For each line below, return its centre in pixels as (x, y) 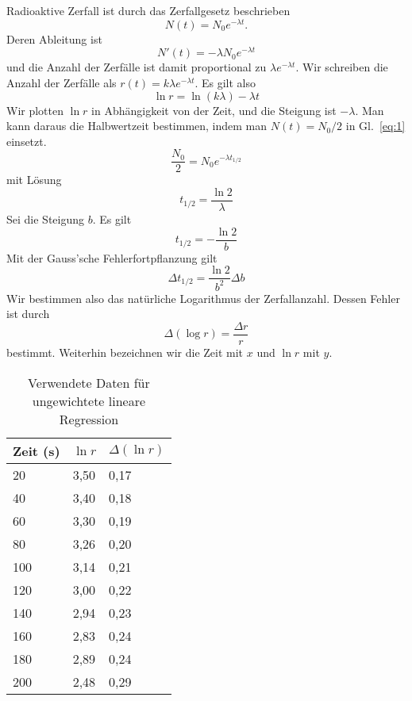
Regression (89, 419)
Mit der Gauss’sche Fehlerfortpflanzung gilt (112, 257)
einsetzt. (27, 141)
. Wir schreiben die (342, 67)
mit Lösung (34, 180)
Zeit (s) (37, 450)
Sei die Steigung (46, 219)
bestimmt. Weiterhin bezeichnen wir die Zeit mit (125, 352)
